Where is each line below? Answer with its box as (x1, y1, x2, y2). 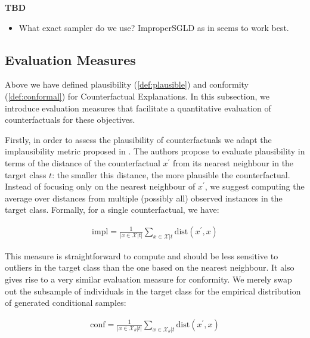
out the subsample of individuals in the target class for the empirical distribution (5, 284, 301, 297)
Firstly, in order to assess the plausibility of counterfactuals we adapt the (5, 133, 272, 145)
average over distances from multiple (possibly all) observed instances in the (5, 191, 283, 204)
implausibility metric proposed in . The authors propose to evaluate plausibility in (5, 145, 305, 157)
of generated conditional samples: (5, 296, 126, 309)
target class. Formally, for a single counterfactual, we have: (5, 203, 219, 216)
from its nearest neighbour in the (172, 156, 294, 169)
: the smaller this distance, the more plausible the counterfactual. (52, 168, 290, 181)
